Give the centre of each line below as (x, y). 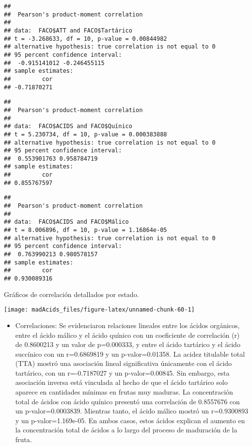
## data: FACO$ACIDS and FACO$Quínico (68, 126)
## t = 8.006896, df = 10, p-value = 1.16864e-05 (86, 230)
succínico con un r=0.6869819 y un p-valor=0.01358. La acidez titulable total (130, 354)
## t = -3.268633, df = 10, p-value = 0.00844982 (86, 39)
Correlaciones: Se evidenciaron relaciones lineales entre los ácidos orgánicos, (127, 325)
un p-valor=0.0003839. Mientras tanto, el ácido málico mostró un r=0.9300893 (132, 411)
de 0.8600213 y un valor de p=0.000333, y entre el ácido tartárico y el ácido (128, 344)
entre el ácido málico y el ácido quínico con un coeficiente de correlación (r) (127, 335)
